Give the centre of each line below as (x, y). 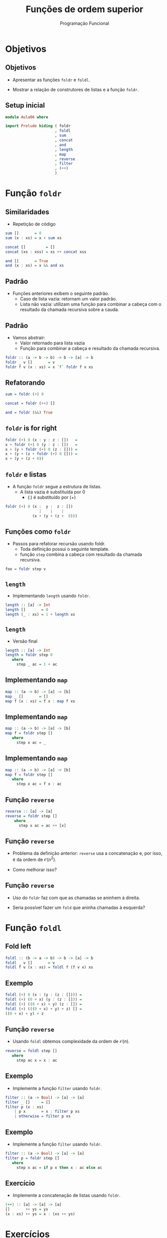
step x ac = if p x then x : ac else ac (59, 1167)
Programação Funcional (85, 23)
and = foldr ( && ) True (29, 412)
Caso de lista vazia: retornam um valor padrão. (68, 299)
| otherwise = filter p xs (43, 1116)
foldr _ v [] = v (30, 362)
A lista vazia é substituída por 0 (53, 492)
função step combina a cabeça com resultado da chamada (81, 554)
